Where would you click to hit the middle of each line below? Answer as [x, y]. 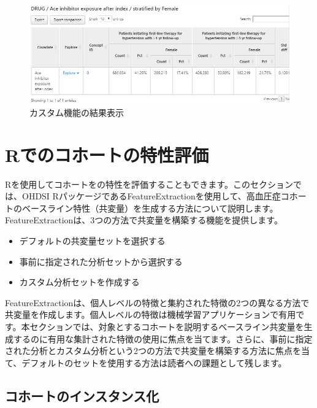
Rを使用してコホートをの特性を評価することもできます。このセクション [149, 184]
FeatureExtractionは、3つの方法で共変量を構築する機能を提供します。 [144, 220]
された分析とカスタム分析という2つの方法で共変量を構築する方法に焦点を [153, 351]
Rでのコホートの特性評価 [107, 154]
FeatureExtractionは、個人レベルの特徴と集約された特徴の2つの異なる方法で [157, 302]
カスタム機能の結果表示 [77, 112]
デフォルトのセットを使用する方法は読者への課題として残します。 [154, 362]
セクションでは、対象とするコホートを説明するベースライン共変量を [167, 326]
